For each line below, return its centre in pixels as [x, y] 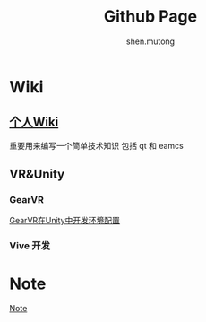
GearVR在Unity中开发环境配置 [65, 221]
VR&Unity [37, 174]
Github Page [150, 17]
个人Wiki [34, 122]
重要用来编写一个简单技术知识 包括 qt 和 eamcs [96, 145]
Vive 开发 [30, 246]
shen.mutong [150, 41]
